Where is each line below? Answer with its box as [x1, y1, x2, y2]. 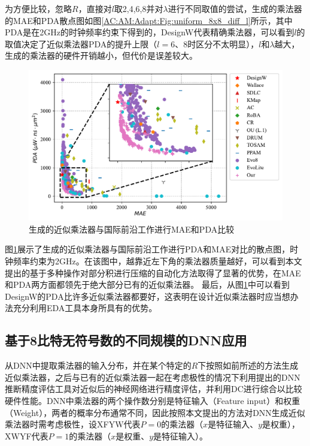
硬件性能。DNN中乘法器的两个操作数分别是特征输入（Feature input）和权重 [5, 394, 300, 407]
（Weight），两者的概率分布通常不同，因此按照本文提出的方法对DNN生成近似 [5, 406, 305, 418]
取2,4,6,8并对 [114, 2, 163, 14]
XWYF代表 [5, 429, 48, 442]
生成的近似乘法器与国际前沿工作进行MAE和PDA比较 [29, 222, 235, 235]
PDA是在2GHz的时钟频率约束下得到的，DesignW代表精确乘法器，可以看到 [5, 26, 294, 38]
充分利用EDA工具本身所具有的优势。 [13, 302, 157, 314]
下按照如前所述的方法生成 [197, 359, 299, 372]
